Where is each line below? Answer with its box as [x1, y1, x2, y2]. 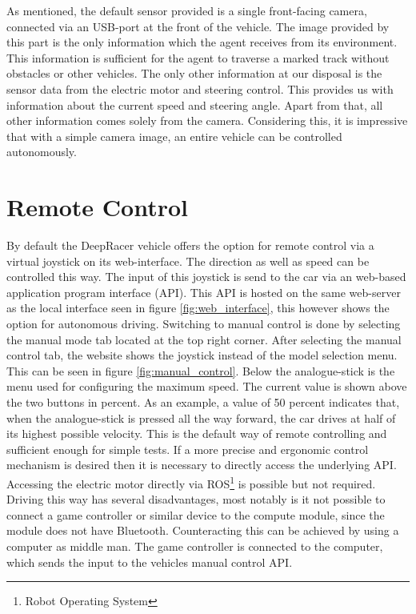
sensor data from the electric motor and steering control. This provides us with [6, 80, 394, 97]
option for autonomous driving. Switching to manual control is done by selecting [6, 315, 401, 332]
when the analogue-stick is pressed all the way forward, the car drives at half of [6, 409, 396, 426]
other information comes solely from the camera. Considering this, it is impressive [6, 112, 408, 129]
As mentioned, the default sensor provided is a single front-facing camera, [6, 2, 367, 18]
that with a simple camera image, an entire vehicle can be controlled [6, 127, 342, 144]
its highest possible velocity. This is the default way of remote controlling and [6, 425, 387, 442]
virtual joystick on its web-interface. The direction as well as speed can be [6, 252, 370, 269]
